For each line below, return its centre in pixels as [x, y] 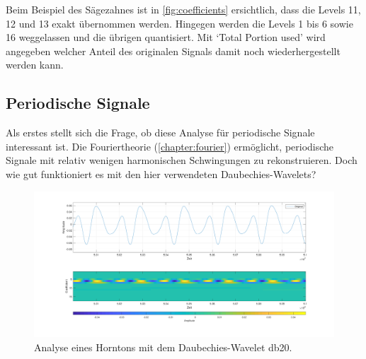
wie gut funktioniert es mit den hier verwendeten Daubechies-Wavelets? [161, 173]
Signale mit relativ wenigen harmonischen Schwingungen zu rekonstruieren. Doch [182, 160]
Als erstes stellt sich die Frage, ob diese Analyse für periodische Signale [160, 133]
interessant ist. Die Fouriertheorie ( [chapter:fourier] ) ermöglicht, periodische [170, 146]
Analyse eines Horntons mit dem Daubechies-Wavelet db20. [163, 347]
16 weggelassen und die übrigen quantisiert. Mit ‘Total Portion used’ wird [166, 37]
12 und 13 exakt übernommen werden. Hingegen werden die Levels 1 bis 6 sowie [179, 23]
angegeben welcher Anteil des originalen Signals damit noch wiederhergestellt [173, 51]
